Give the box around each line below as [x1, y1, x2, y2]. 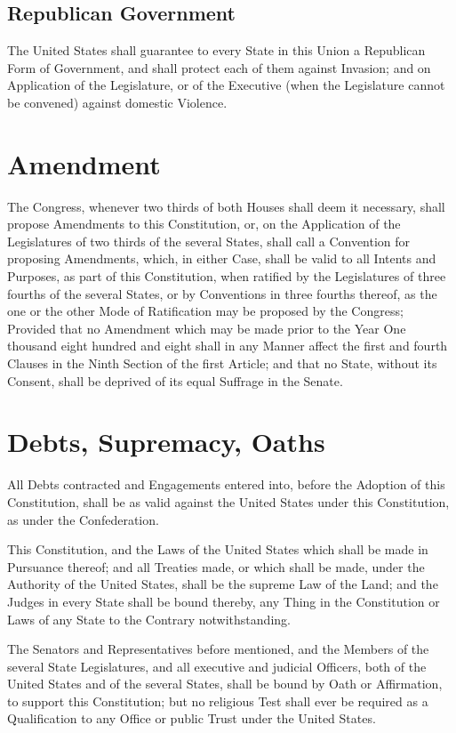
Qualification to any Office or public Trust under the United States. [7, 709, 376, 728]
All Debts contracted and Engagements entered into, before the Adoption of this [7, 475, 445, 494]
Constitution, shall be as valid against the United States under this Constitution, [7, 492, 450, 511]
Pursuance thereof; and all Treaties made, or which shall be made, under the [7, 557, 425, 576]
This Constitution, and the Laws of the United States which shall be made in [7, 540, 428, 559]
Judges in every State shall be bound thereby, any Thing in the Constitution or [7, 592, 440, 610]
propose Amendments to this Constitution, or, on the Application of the [7, 214, 401, 233]
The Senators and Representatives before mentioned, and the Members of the [7, 640, 429, 658]
